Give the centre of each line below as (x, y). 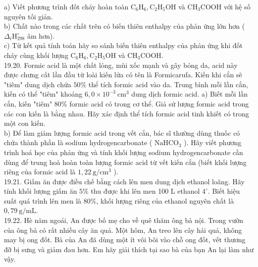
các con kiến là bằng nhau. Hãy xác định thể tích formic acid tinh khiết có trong (127, 113)
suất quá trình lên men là (43, 200)
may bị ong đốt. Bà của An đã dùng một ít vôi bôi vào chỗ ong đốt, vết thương (125, 240)
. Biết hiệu (224, 191)
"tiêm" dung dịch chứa (38, 84)
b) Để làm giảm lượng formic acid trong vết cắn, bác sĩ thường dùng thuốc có (122, 133)
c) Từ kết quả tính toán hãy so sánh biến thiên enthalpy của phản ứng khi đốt (124, 45)
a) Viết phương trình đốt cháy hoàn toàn (66, 6)
